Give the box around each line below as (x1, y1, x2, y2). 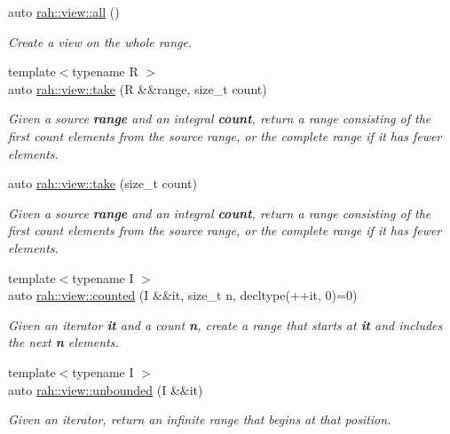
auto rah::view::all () (8, 3, 120, 20)
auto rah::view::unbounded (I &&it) (8, 380, 203, 398)
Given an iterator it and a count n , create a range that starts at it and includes (8, 315, 443, 334)
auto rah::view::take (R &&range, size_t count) (8, 79, 267, 98)
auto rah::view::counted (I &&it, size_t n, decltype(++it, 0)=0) (8, 286, 358, 304)
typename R (72, 62, 138, 81)
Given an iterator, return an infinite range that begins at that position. (8, 410, 391, 429)
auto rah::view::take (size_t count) (8, 174, 197, 193)
